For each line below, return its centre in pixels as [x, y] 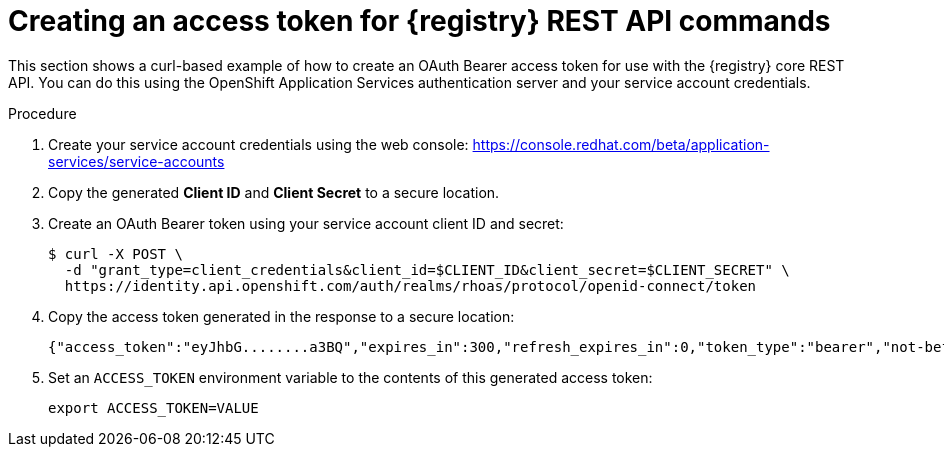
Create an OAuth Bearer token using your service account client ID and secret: [306, 223]
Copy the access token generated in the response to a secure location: [281, 316]
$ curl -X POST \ [115, 253]
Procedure [42, 113]
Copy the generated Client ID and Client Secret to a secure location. [274, 192]
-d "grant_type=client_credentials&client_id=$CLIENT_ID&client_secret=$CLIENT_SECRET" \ [427, 269]
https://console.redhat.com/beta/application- [621, 144]
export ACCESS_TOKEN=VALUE [153, 407]
